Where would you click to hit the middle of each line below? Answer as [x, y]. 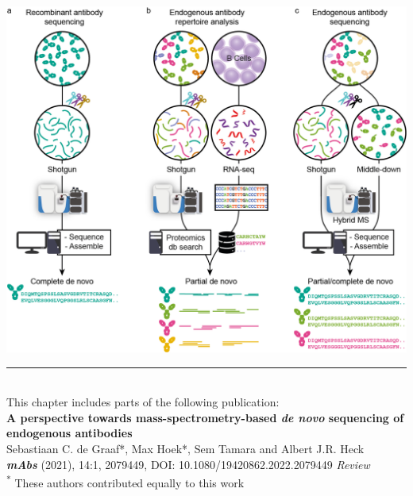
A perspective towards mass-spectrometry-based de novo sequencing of [205, 417]
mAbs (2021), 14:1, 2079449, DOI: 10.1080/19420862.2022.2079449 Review [188, 464]
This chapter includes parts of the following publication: [143, 402]
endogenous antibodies [69, 433]
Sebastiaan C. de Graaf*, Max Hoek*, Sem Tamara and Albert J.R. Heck [185, 449]
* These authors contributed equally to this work [125, 481]
